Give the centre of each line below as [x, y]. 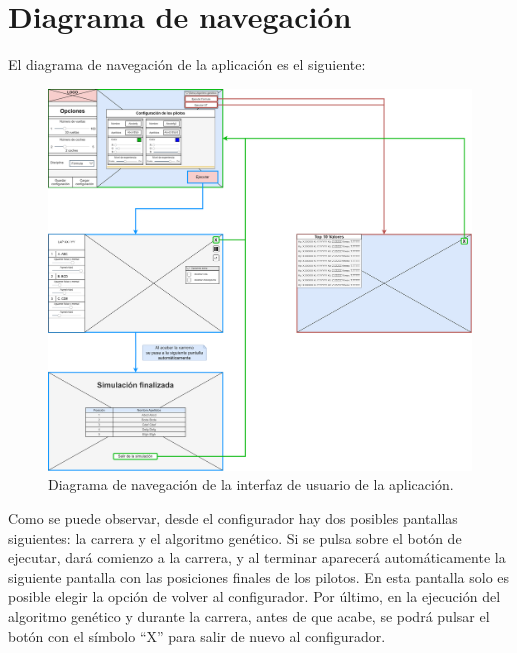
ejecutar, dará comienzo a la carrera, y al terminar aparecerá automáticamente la [257, 557]
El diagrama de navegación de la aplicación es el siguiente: [187, 64]
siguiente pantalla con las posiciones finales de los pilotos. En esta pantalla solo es [259, 576]
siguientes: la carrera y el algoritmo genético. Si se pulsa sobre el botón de [235, 537]
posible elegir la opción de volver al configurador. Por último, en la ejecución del [254, 596]
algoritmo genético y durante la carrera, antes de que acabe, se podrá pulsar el [249, 616]
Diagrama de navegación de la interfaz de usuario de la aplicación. [251, 484]
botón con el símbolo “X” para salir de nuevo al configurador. [197, 635]
